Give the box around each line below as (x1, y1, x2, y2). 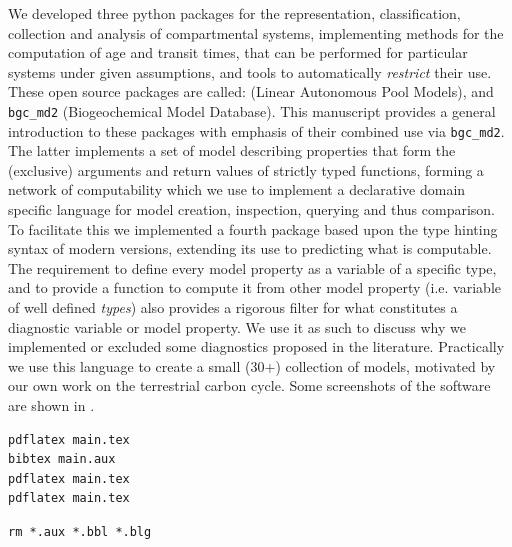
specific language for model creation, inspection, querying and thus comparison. (8, 199, 496, 220)
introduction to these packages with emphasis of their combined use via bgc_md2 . (8, 120, 505, 141)
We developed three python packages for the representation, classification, (8, 3, 461, 23)
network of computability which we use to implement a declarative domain (8, 179, 466, 200)
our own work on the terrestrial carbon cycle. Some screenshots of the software (8, 375, 491, 396)
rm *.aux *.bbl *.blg (8, 524, 152, 539)
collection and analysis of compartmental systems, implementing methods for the (8, 22, 504, 43)
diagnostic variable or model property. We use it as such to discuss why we (8, 316, 466, 337)
